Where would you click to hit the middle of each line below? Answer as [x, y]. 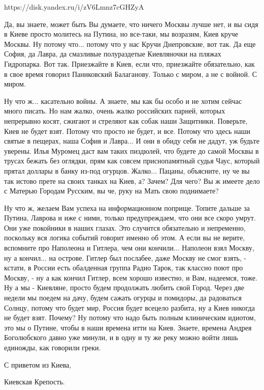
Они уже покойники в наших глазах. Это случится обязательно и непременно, [125, 227]
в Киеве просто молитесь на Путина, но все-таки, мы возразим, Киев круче [121, 34]
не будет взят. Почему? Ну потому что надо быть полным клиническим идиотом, [130, 317]
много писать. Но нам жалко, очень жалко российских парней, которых [115, 111]
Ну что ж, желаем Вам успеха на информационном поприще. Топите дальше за [127, 207]
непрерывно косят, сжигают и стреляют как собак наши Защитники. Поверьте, [126, 120]
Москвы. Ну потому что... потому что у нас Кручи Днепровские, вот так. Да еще [130, 44]
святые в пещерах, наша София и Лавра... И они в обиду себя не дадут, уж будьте [132, 141]
